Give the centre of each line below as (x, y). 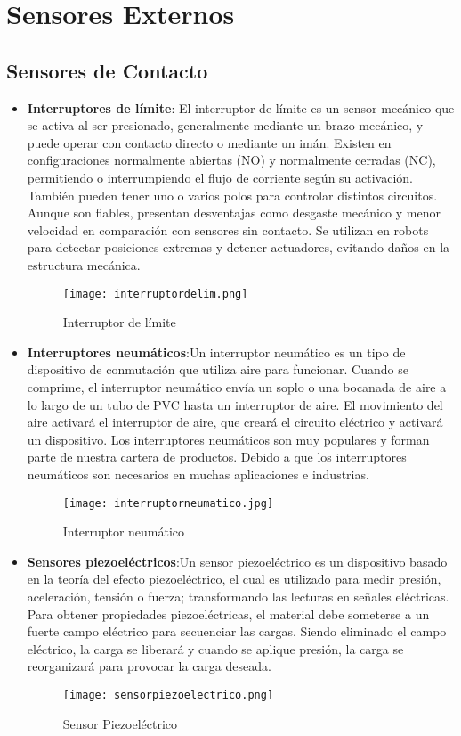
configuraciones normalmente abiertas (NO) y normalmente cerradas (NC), (231, 160)
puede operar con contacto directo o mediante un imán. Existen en (209, 142)
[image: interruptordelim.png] (155, 294)
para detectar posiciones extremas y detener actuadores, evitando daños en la (239, 247)
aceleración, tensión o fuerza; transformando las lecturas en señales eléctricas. (238, 596)
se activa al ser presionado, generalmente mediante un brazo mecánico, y (225, 125)
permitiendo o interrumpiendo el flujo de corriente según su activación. (220, 177)
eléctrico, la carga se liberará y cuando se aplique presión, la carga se (215, 648)
